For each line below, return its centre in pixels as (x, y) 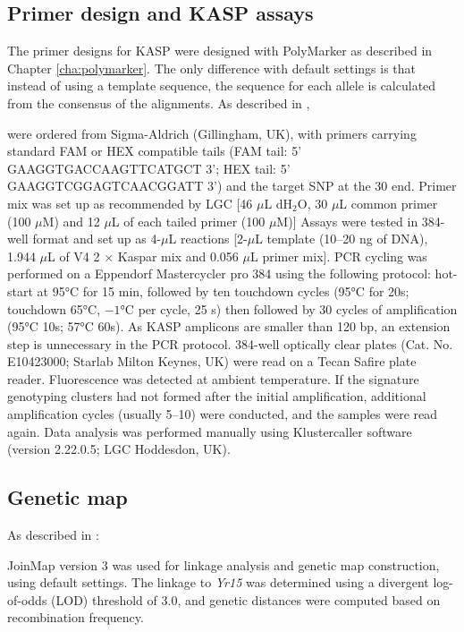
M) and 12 (71, 221)
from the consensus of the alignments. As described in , (159, 102)
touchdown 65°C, (54, 308)
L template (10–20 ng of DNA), (342, 239)
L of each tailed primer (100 (188, 221)
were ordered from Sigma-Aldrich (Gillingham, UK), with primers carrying (212, 133)
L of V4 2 (74, 256)
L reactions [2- (208, 239)
